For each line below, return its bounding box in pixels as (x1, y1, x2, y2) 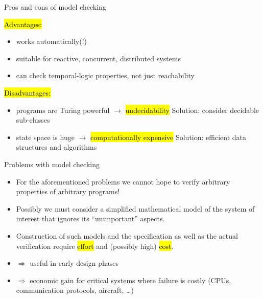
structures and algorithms (16, 142, 97, 152)
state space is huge (16, 131, 75, 142)
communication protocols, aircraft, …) (16, 285, 134, 295)
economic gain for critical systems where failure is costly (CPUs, (30, 274, 231, 285)
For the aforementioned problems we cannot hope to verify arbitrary (16, 176, 230, 187)
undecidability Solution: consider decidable (125, 104, 259, 115)
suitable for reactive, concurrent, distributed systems (16, 53, 181, 63)
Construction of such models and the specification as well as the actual (16, 230, 238, 241)
